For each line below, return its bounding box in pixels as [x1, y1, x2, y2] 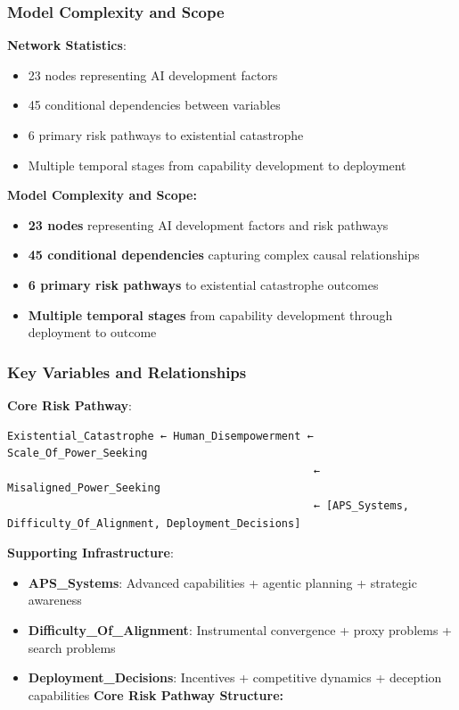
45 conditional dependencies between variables [28, 95, 281, 114]
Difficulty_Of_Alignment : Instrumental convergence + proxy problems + [28, 620, 452, 639]
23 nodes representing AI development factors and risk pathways [28, 215, 389, 234]
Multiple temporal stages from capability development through [28, 305, 393, 324]
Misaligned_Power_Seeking [7, 482, 160, 495]
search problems [28, 638, 116, 656]
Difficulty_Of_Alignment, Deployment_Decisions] [7, 516, 301, 530]
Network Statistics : [7, 36, 127, 54]
